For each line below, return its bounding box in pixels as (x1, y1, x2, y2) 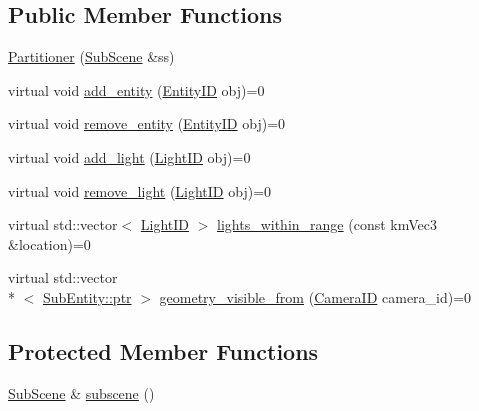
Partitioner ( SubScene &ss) (8, 46, 175, 67)
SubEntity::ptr (43, 286, 132, 307)
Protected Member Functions (8, 335, 319, 366)
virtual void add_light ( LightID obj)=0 (8, 146, 251, 167)
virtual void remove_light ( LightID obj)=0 (8, 180, 272, 201)
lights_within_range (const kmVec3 (217, 214, 437, 235)
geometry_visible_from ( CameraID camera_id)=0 (159, 286, 472, 307)
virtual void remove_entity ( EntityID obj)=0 (8, 113, 286, 134)
